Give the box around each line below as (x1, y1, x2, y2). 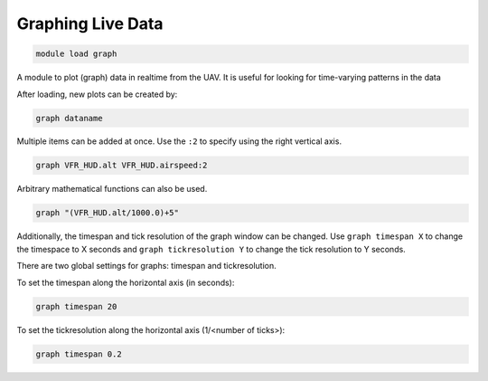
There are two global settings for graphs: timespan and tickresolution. (16, 261, 277, 271)
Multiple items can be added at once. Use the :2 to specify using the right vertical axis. (16, 136, 343, 147)
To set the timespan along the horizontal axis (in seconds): (16, 277, 235, 288)
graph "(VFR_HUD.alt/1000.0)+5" (35, 208, 180, 218)
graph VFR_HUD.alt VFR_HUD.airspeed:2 (35, 160, 208, 171)
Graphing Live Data (16, 14, 164, 33)
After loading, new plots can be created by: (16, 89, 178, 100)
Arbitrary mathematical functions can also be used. (16, 184, 208, 195)
